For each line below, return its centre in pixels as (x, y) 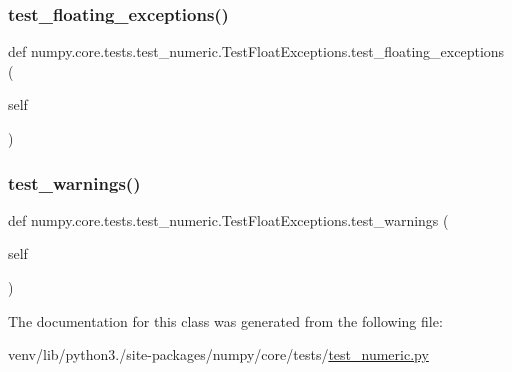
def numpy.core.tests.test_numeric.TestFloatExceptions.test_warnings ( (228, 219)
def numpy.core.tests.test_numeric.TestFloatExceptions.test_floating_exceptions (256, 51)
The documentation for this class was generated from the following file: (225, 320)
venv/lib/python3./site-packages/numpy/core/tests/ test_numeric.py (218, 354)
